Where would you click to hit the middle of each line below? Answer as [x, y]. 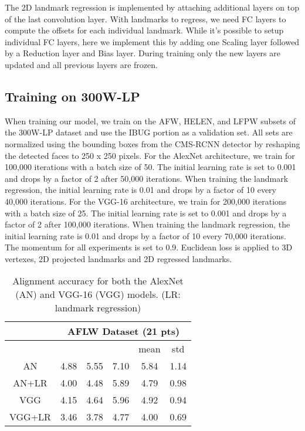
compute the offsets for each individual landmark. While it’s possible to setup [144, 30]
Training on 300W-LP [72, 96]
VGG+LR [30, 417]
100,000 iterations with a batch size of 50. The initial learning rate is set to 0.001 [150, 167]
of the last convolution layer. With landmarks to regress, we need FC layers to [145, 18]
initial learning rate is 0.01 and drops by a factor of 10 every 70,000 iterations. [145, 235]
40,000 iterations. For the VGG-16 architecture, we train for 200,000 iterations [146, 201]
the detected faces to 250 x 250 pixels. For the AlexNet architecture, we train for [150, 155]
